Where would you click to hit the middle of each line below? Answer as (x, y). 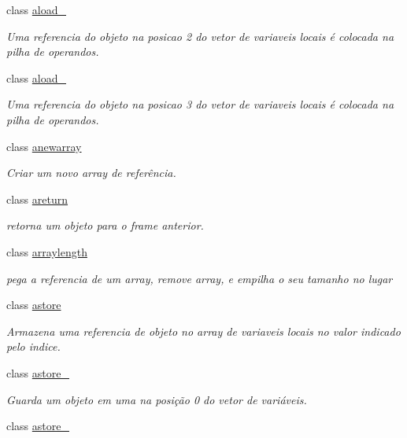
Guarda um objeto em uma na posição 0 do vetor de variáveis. (157, 399)
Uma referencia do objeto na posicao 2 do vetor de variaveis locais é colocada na (200, 36)
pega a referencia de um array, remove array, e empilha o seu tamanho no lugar (200, 278)
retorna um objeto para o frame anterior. (105, 225)
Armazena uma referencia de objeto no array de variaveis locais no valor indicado (203, 331)
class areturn (37, 199)
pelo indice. (33, 346)
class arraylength (47, 251)
